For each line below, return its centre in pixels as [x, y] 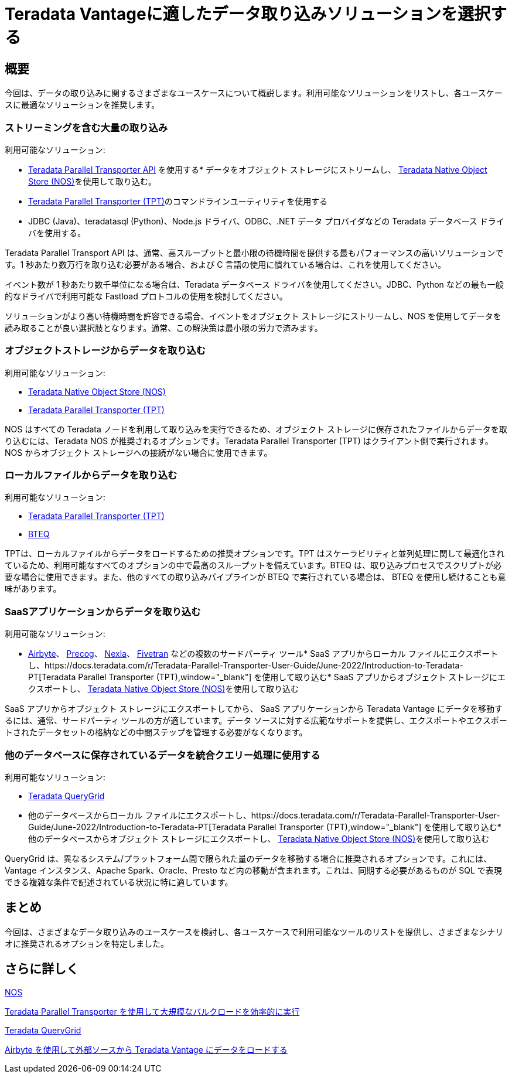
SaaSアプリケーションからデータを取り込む [103, 611]
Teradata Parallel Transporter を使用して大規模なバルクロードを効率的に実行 [152, 1011]
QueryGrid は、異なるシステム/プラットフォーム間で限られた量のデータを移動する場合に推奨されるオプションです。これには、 [248, 858]
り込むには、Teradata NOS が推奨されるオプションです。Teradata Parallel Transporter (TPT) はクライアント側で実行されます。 [249, 441]
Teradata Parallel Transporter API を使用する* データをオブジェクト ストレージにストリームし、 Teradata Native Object [258, 169]
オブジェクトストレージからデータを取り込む [105, 351]
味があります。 [33, 589]
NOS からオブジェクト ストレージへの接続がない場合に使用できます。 [139, 452]
